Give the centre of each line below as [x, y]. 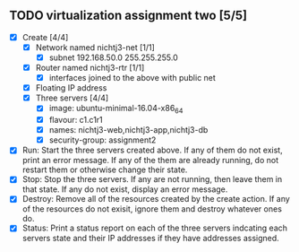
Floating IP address [71, 88]
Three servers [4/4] [72, 98]
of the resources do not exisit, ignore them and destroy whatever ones [152, 209]
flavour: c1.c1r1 [76, 120]
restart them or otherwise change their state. [105, 169]
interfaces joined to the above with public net [132, 78]
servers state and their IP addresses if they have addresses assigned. [150, 239]
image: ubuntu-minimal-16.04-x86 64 [116, 109]
